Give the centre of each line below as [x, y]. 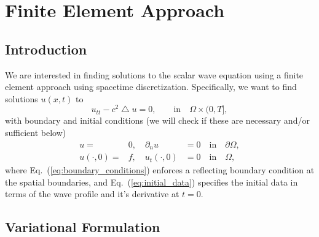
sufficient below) [36, 133]
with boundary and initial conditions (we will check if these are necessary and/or [157, 120]
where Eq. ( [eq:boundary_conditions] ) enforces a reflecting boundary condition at [160, 170]
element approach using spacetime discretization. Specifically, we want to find [151, 87]
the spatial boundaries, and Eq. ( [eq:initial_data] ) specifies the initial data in [152, 182]
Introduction [46, 49]
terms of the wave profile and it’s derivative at [92, 194]
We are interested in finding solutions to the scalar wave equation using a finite [154, 74]
